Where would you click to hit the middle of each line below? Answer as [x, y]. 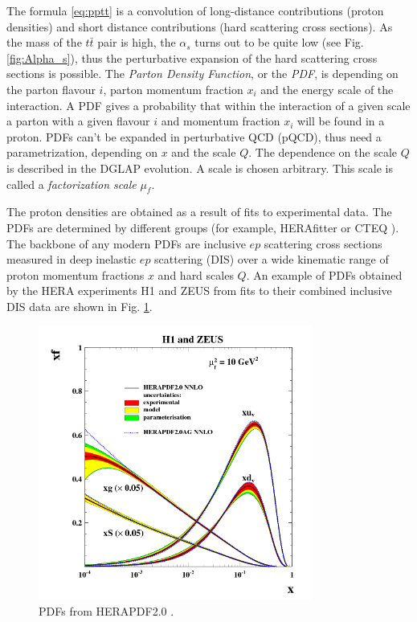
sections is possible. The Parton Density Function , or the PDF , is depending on [202, 74]
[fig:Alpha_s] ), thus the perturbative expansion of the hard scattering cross [192, 57]
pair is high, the [137, 42]
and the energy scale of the [327, 89]
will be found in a [341, 121]
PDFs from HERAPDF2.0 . [106, 611]
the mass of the [44, 42]
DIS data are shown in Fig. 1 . [80, 306]
